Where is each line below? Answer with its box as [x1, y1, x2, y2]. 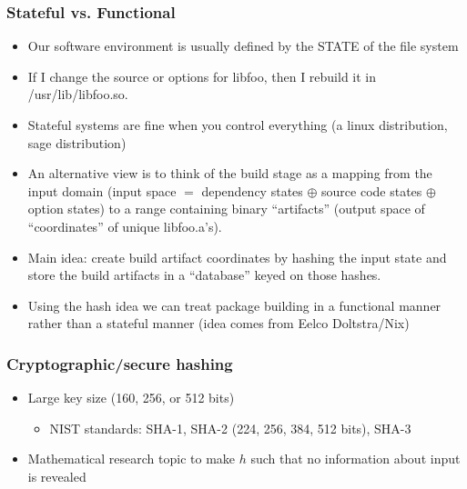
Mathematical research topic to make [27, 449, 236, 468]
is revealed [27, 466, 86, 485]
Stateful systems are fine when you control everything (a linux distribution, [27, 115, 448, 134]
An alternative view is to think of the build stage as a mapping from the [27, 164, 432, 183]
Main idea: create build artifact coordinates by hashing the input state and [27, 247, 447, 266]
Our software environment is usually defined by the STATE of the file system [27, 36, 459, 55]
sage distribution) [27, 133, 127, 152]
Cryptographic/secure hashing [6, 352, 233, 374]
